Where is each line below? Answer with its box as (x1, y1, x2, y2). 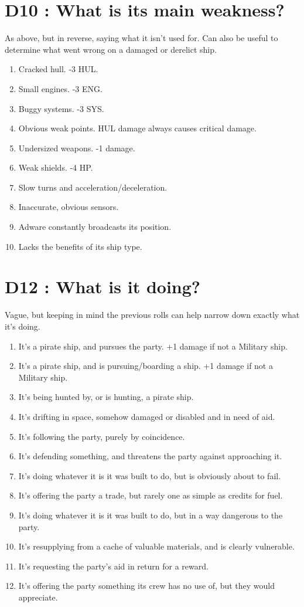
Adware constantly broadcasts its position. (18, 221, 172, 233)
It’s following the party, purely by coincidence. (18, 430, 185, 442)
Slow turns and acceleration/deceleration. (18, 181, 168, 193)
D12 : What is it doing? (5, 274, 201, 299)
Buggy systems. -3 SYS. (18, 102, 104, 114)
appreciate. (18, 591, 58, 603)
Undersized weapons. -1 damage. (18, 141, 135, 154)
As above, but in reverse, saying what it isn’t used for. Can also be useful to (5, 32, 278, 44)
